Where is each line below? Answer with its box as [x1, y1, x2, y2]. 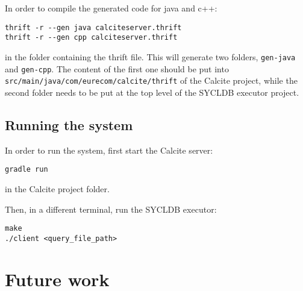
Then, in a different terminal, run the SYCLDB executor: [5, 202, 217, 215]
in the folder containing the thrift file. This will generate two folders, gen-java [5, 50, 296, 63]
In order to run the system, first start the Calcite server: [5, 143, 213, 156]
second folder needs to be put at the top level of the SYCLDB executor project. [5, 86, 299, 98]
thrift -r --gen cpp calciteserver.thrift [5, 33, 178, 42]
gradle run [5, 165, 48, 174]
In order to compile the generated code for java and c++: [5, 2, 217, 14]
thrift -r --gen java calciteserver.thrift [5, 23, 182, 32]
